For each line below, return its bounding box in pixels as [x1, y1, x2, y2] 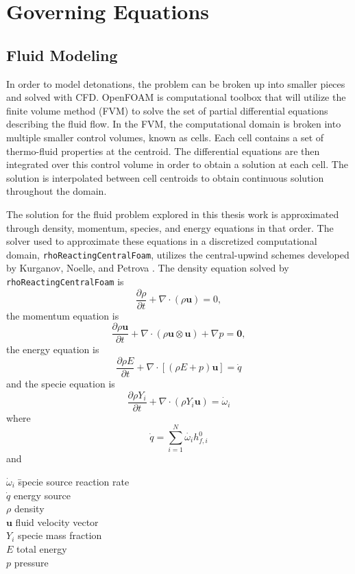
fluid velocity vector [15, 514, 99, 529]
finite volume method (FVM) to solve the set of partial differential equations [6, 103, 328, 117]
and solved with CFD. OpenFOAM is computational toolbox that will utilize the [6, 90, 346, 104]
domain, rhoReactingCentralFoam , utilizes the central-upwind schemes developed [6, 247, 350, 261]
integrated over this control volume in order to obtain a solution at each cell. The [6, 157, 348, 171]
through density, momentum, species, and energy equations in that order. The [6, 220, 334, 235]
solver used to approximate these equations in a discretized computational [6, 234, 317, 248]
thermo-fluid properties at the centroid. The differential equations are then [6, 143, 320, 158]
